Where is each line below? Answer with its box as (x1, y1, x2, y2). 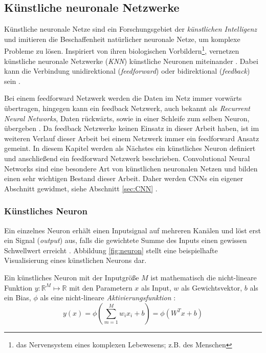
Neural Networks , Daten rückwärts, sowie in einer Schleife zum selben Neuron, (4, 113, 250, 123)
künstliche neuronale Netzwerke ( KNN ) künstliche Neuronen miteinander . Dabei (4, 55, 258, 66)
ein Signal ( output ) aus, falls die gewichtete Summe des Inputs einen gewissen (4, 235, 247, 246)
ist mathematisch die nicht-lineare (150, 272, 257, 282)
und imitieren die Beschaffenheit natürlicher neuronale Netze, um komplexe (4, 33, 240, 44)
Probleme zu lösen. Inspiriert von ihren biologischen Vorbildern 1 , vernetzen (4, 44, 239, 56)
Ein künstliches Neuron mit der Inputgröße (4, 272, 139, 282)
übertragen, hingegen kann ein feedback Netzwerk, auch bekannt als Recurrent (4, 103, 250, 114)
